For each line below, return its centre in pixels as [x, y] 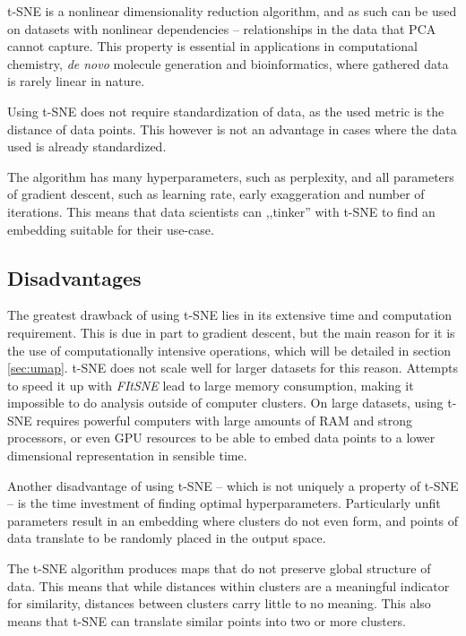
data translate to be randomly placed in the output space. [167, 538]
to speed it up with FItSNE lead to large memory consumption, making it [211, 385]
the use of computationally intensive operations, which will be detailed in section [229, 350]
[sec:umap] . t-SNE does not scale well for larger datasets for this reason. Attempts [233, 368]
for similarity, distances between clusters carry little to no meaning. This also [219, 603]
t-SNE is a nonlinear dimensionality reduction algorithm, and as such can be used [232, 11]
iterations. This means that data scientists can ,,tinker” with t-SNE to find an [221, 211]
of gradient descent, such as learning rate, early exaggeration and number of [216, 194]
